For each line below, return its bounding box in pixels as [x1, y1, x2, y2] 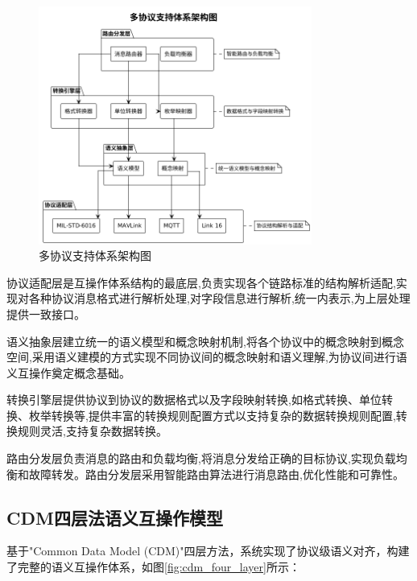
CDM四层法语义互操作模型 [6, 505, 223, 529]
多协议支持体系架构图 [39, 247, 151, 264]
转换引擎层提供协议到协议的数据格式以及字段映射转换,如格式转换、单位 [6, 391, 382, 408]
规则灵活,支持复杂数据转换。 [17, 422, 167, 439]
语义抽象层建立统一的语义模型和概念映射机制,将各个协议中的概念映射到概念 [6, 332, 404, 349]
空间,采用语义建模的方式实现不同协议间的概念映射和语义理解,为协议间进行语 [6, 348, 407, 365]
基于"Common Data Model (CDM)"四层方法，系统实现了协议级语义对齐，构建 [6, 542, 410, 559]
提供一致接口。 [6, 305, 85, 322]
